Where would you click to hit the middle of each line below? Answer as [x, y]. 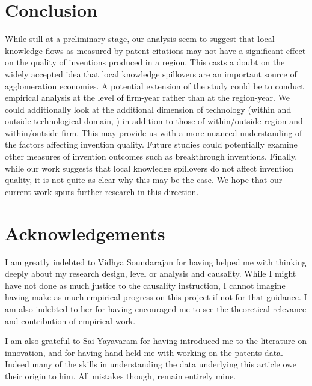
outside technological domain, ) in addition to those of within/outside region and [154, 121]
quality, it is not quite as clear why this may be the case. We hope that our [144, 180]
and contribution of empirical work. [70, 320]
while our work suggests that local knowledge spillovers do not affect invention [149, 168]
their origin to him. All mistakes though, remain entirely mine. [121, 375]
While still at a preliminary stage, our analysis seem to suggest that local [140, 39]
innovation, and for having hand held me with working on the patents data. [144, 352]
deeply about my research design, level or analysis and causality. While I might [151, 273]
